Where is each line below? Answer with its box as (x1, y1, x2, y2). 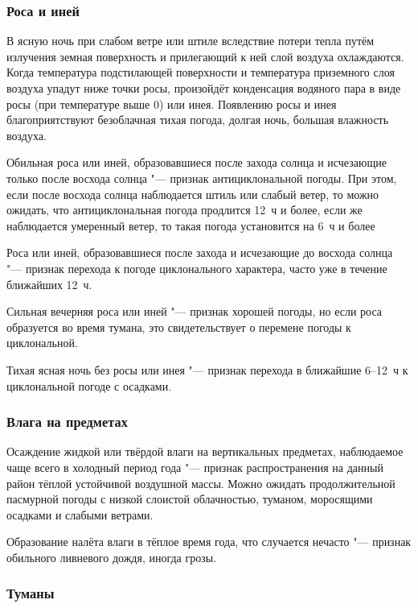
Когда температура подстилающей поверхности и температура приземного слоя (6, 64, 395, 81)
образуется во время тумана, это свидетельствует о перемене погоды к (6, 318, 351, 335)
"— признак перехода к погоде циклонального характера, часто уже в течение (6, 259, 387, 276)
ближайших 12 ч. (6, 275, 92, 292)
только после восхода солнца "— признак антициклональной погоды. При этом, (6, 169, 397, 186)
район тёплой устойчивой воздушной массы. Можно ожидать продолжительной (6, 474, 395, 491)
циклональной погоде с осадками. (6, 377, 172, 394)
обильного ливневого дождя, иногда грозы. (6, 548, 217, 565)
